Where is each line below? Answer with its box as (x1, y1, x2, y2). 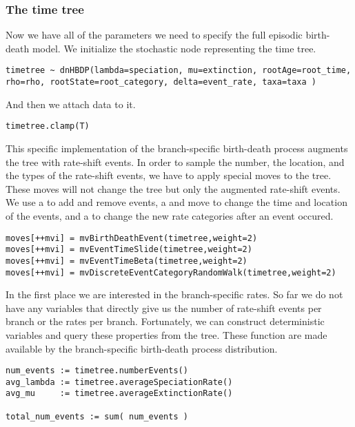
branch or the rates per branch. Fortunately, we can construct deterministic (6, 314, 325, 329)
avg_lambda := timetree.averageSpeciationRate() (6, 377, 233, 387)
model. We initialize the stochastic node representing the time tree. (32, 41, 316, 55)
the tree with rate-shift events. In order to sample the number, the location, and (6, 154, 345, 169)
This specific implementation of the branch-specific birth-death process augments (6, 140, 348, 155)
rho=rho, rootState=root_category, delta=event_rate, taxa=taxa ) (6, 77, 317, 87)
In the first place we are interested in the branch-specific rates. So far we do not (6, 287, 343, 302)
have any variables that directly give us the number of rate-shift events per (6, 300, 322, 315)
